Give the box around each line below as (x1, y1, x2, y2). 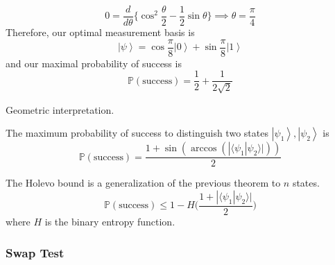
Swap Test (6, 243, 65, 261)
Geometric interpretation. (6, 102, 114, 117)
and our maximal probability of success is (6, 55, 182, 70)
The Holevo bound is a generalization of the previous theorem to (6, 176, 281, 190)
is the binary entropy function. (44, 214, 175, 229)
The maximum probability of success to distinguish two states (6, 126, 268, 140)
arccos (191, 144, 217, 154)
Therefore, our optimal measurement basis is (6, 25, 195, 40)
